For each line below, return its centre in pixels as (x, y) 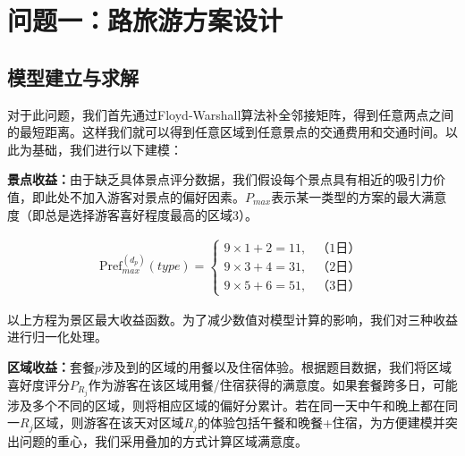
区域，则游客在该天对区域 (109, 422)
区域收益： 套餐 (51, 366)
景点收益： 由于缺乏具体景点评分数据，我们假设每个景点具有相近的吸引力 (220, 179)
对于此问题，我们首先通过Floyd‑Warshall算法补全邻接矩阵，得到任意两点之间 (231, 114)
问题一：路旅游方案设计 (145, 20)
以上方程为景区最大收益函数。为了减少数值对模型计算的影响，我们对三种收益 (232, 319)
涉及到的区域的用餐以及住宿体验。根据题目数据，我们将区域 (277, 366)
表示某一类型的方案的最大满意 (359, 196)
